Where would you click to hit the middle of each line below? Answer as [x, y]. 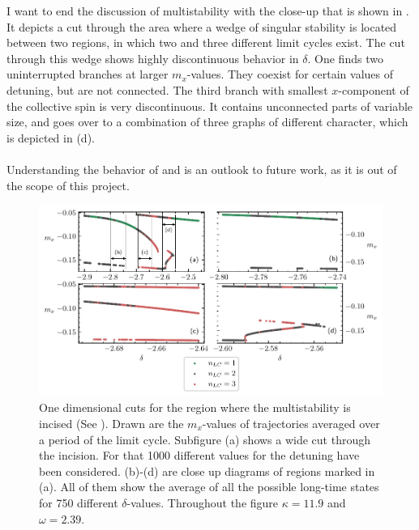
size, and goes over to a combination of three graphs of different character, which [207, 122]
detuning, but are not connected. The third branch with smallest [167, 89]
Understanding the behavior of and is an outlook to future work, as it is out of [202, 169]
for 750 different [79, 502]
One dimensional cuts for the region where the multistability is [195, 407]
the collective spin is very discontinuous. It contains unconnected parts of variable [210, 106]
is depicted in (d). [51, 137]
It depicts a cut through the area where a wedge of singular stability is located [202, 26]
